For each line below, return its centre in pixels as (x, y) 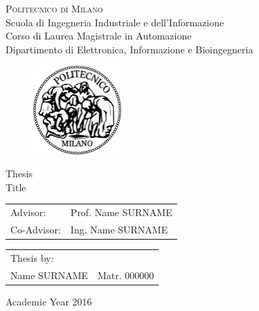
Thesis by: (32, 257)
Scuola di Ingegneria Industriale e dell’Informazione (115, 22)
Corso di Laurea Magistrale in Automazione (99, 36)
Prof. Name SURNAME (121, 212)
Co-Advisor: (36, 229)
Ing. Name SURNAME (119, 229)
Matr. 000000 (126, 275)
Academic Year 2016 (49, 301)
